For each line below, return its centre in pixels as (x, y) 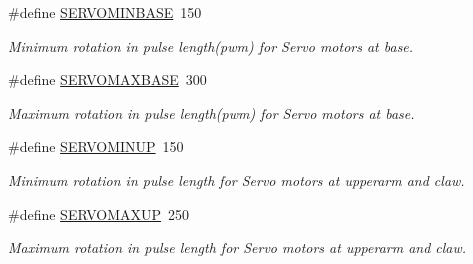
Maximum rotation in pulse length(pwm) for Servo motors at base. (211, 112)
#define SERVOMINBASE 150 (105, 12)
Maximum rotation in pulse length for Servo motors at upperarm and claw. (237, 247)
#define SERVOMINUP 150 (96, 146)
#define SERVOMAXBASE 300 (107, 79)
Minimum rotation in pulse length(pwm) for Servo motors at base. (211, 45)
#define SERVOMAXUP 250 (99, 213)
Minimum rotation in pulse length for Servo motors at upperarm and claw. (236, 179)
